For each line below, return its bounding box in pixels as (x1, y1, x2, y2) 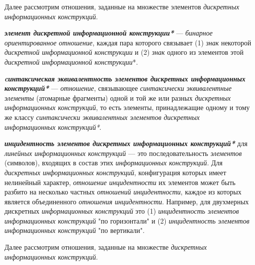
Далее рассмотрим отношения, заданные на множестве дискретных (4, 242, 207, 252)
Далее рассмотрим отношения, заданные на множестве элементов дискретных (4, 1, 239, 11)
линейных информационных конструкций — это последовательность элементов (4, 148, 242, 158)
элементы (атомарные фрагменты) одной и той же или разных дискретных (4, 92, 231, 103)
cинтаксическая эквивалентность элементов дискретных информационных (4, 73, 246, 83)
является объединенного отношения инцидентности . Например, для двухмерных (4, 196, 249, 206)
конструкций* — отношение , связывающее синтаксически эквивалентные (4, 83, 232, 93)
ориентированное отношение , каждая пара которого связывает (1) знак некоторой (4, 37, 252, 47)
